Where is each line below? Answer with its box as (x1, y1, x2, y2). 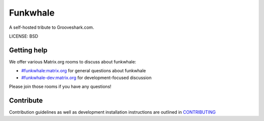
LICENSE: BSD (9, 33, 39, 39)
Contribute (9, 96, 43, 104)
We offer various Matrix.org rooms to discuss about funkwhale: (9, 59, 136, 64)
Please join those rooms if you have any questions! (9, 83, 112, 90)
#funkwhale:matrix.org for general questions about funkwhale (21, 68, 146, 74)
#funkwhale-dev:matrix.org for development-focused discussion (21, 75, 152, 81)
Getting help (9, 46, 47, 54)
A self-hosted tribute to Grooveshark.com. (9, 24, 94, 30)
